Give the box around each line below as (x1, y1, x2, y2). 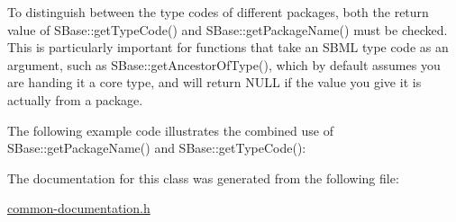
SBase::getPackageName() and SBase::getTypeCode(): (7, 138, 306, 157)
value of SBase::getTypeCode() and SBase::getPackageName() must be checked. (7, 20, 448, 39)
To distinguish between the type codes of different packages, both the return (7, 3, 429, 21)
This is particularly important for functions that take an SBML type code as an (7, 38, 449, 57)
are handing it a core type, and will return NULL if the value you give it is (7, 73, 422, 92)
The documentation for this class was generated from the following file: (7, 168, 399, 187)
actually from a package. (7, 90, 143, 109)
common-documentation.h (7, 199, 150, 218)
